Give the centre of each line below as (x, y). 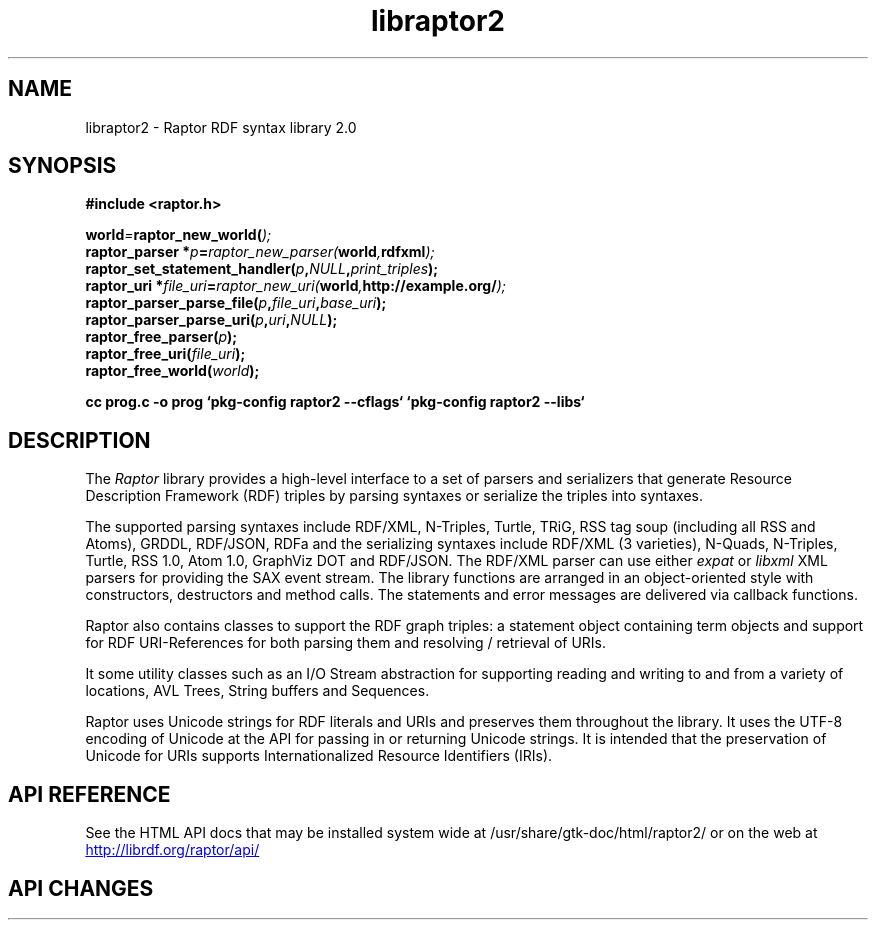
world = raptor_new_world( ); (178, 235)
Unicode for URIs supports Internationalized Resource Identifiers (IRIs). (319, 756)
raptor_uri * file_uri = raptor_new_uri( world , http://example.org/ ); (295, 286)
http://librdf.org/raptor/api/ (172, 850)
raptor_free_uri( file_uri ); (165, 354)
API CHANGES (81, 888)
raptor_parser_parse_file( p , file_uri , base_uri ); (236, 303)
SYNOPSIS (62, 166)
